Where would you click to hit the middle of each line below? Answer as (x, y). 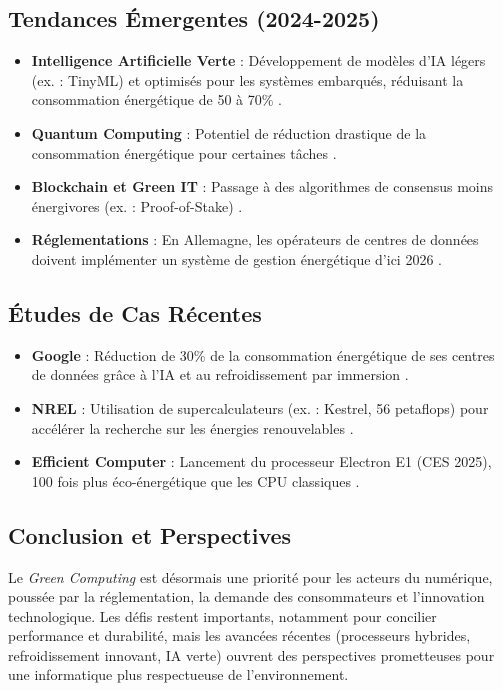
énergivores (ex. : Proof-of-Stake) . (137, 205)
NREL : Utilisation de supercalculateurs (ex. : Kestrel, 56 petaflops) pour (260, 407)
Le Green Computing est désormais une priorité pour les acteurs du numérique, (250, 576)
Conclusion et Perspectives (150, 534)
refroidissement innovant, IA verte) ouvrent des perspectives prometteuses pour (251, 654)
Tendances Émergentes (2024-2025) (194, 18)
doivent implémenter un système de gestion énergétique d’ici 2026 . (236, 258)
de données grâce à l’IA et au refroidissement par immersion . (220, 374)
